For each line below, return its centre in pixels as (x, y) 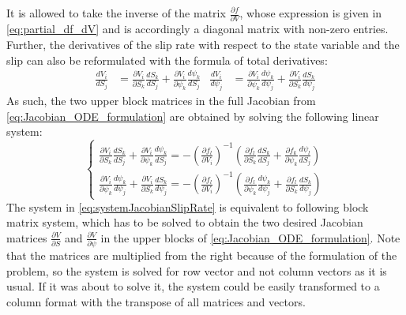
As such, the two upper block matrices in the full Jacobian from (161, 101)
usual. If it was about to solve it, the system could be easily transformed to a (193, 286)
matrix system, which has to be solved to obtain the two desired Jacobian (185, 222)
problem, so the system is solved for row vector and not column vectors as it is (197, 270)
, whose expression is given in (311, 13)
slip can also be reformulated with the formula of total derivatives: (167, 60)
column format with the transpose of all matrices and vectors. (156, 301)
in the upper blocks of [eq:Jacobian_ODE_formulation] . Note (250, 237)
